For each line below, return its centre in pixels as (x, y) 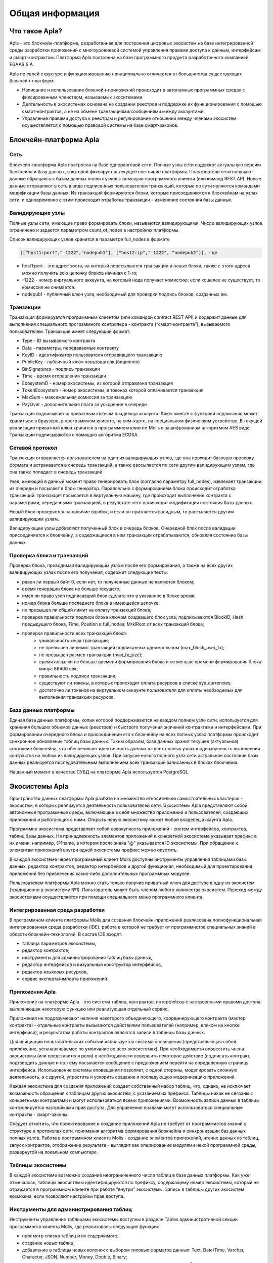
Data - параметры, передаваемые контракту (71, 348)
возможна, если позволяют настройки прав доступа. (67, 1196)
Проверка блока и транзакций (49, 555)
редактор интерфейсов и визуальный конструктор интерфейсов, (92, 964)
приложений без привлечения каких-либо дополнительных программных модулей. (100, 873)
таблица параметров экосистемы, (59, 943)
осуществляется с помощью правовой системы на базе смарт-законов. (100, 125)
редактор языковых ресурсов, (55, 971)
